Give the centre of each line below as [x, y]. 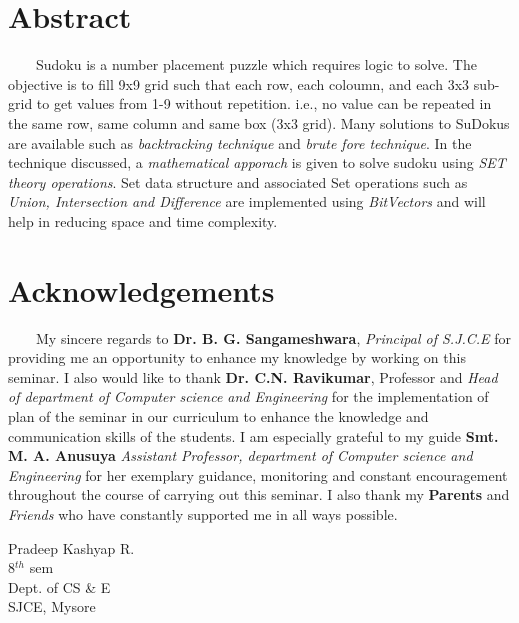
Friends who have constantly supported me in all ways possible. [203, 513]
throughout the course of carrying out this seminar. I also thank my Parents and [259, 494]
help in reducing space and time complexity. [143, 220]
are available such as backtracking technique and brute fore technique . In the [240, 142]
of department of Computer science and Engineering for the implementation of [248, 396]
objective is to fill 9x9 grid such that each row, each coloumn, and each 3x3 [239, 83]
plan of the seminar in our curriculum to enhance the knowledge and [218, 415]
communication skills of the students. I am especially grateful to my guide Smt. [253, 435]
